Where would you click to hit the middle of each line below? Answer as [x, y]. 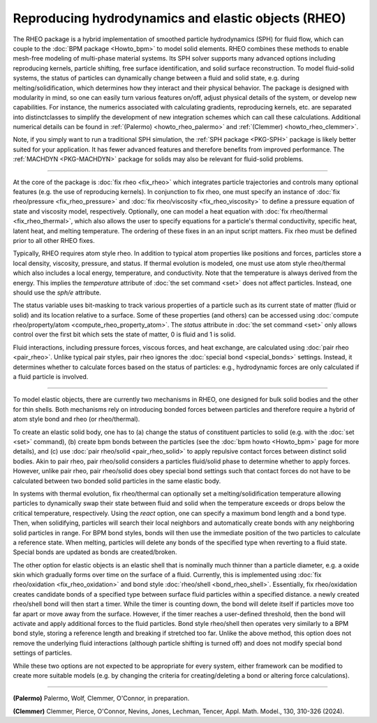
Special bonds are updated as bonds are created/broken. [95, 552]
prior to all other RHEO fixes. [54, 240]
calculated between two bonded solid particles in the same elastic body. [117, 481]
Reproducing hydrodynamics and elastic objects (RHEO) [179, 18]
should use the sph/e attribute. [57, 292]
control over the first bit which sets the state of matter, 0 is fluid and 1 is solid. [124, 334]
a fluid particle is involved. [51, 377]
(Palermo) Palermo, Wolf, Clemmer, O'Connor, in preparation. [101, 699]
